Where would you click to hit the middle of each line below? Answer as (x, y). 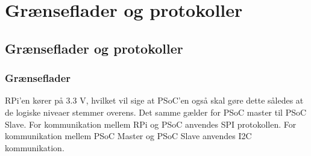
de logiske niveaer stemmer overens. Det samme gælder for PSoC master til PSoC (156, 112)
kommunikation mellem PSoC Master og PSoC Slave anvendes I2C (128, 136)
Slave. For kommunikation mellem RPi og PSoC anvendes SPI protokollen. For (151, 124)
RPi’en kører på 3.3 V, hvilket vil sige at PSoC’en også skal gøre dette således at (154, 100)
